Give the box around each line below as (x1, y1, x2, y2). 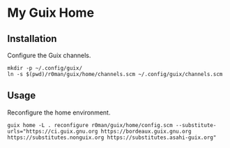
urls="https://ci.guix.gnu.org (7, 128, 98, 135)
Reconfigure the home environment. (7, 108, 111, 117)
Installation (7, 33, 57, 45)
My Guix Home (7, 5, 95, 21)
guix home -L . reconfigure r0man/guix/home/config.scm (7, 121, 173, 128)
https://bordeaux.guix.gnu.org (100, 128, 192, 135)
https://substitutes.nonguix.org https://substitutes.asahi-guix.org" (7, 134, 217, 141)
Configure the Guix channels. (7, 51, 91, 59)
